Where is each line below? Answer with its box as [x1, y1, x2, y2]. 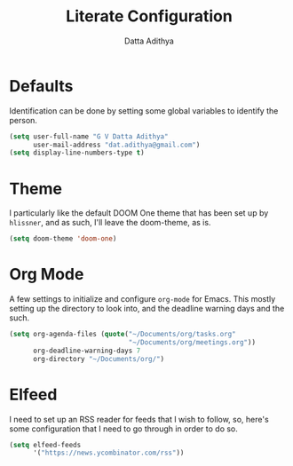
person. [9, 115, 38, 125]
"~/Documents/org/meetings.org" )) [128, 337, 256, 347]
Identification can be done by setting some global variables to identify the [9, 105, 279, 116]
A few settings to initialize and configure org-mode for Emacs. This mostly [9, 294, 276, 304]
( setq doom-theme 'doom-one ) [9, 234, 117, 243]
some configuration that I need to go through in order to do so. [9, 423, 238, 434]
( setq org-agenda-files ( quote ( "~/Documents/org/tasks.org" [9, 330, 237, 339]
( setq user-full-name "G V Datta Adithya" [9, 131, 169, 141]
